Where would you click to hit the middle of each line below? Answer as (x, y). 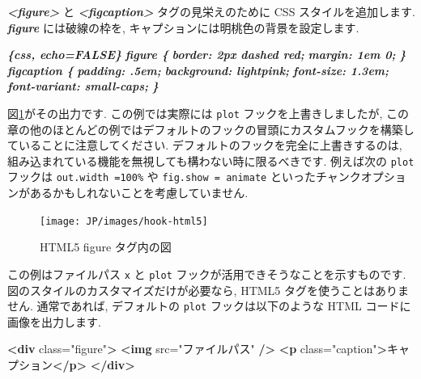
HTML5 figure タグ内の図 (106, 247)
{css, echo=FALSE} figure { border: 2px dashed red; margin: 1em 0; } (207, 55)
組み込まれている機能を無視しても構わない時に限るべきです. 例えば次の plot (211, 160)
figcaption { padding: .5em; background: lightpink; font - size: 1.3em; (198, 70)
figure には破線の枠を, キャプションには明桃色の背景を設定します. (183, 27)
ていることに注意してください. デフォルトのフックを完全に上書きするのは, (205, 145)
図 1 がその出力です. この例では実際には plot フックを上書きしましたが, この (208, 113)
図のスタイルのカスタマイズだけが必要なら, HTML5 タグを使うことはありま (208, 290)
